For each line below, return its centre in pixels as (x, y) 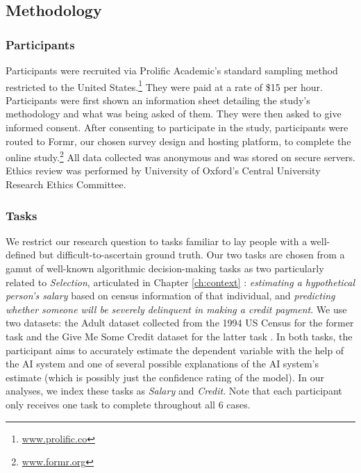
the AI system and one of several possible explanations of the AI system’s (162, 364)
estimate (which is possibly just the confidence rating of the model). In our (165, 377)
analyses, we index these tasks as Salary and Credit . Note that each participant (174, 391)
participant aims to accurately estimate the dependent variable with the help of (175, 350)
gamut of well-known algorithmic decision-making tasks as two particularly (165, 268)
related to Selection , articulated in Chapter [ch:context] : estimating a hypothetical (180, 282)
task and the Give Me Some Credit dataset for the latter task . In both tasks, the (179, 337)
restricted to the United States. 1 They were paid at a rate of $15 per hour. (164, 85)
